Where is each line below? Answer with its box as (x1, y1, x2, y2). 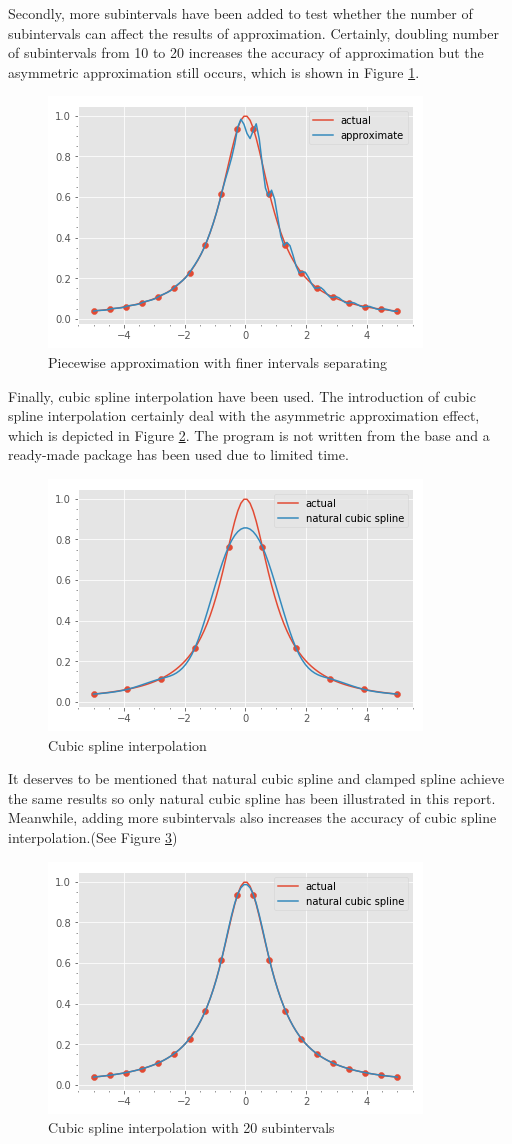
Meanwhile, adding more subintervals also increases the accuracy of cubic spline (8, 807, 497, 828)
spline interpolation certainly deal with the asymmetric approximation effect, (8, 405, 480, 426)
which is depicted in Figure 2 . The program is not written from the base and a (8, 424, 490, 445)
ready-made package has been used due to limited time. (8, 444, 349, 465)
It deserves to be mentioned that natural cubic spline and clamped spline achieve (8, 768, 505, 789)
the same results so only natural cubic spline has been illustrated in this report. (8, 787, 496, 808)
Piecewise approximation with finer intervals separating (48, 351, 387, 372)
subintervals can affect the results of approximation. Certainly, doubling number (8, 22, 499, 43)
